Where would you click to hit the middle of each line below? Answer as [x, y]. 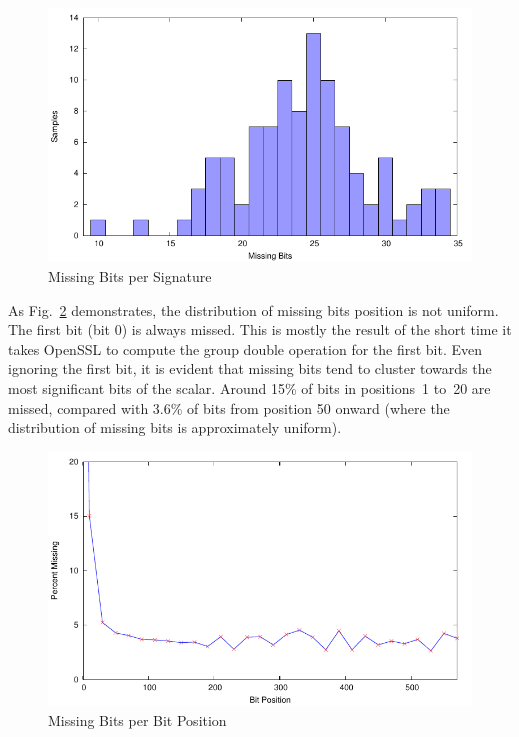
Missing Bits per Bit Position [137, 719]
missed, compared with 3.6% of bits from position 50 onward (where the [229, 407]
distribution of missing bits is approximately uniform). [175, 427]
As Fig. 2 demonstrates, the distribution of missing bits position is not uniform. [253, 309]
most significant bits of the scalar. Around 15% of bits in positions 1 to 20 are [249, 387]
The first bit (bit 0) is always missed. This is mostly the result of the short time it [260, 329]
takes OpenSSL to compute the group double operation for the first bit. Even [245, 348]
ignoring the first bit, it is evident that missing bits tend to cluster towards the [250, 368]
